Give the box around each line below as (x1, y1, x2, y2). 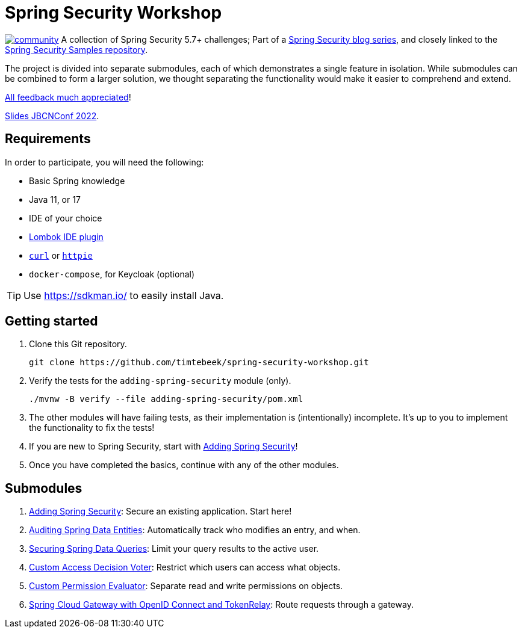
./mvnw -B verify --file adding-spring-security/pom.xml (29, 394, 303, 404)
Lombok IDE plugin (29, 231, 104, 242)
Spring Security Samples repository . (5, 44, 148, 55)
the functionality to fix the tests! (29, 422, 155, 433)
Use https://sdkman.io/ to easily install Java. (23, 289, 224, 301)
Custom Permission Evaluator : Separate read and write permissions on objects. (29, 581, 343, 591)
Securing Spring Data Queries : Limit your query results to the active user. (29, 543, 319, 554)
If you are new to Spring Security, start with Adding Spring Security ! (29, 441, 298, 452)
